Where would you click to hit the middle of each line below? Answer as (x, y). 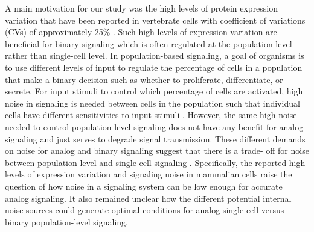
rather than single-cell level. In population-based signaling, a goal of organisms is (155, 55)
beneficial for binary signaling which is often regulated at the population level (149, 43)
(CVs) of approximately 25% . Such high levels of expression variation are (141, 32)
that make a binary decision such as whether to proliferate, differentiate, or (144, 79)
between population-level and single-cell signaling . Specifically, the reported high (155, 162)
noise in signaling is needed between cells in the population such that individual (152, 103)
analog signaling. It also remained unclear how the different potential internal (148, 198)
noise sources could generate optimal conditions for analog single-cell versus (145, 210)
